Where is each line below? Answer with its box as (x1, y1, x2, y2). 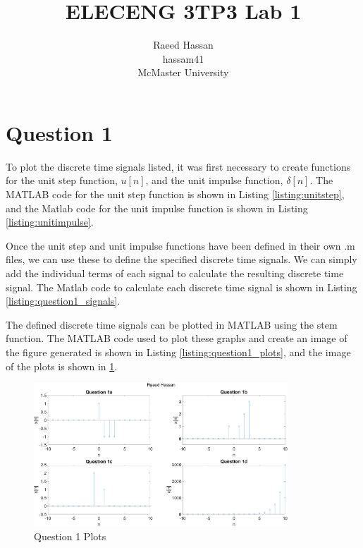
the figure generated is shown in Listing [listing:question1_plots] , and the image (6, 344, 351, 359)
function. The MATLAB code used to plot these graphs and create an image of (6, 331, 347, 346)
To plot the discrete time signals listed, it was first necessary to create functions (6, 159, 351, 173)
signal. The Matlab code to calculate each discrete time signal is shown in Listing (6, 279, 357, 294)
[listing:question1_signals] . (6, 293, 121, 308)
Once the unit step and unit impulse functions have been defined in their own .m (6, 238, 355, 252)
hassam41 (162, 51, 204, 66)
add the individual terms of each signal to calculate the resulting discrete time (6, 266, 344, 280)
